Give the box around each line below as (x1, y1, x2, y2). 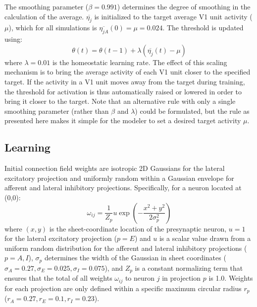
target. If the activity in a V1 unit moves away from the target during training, (4, 76, 245, 86)
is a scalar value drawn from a (159, 233, 251, 243)
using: (4, 34, 22, 44)
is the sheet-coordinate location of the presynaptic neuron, (49, 223, 227, 233)
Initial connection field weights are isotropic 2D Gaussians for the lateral (4, 163, 225, 173)
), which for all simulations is (8, 22, 97, 33)
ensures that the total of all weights (4, 273, 112, 283)
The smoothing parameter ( (4, 1, 89, 11)
